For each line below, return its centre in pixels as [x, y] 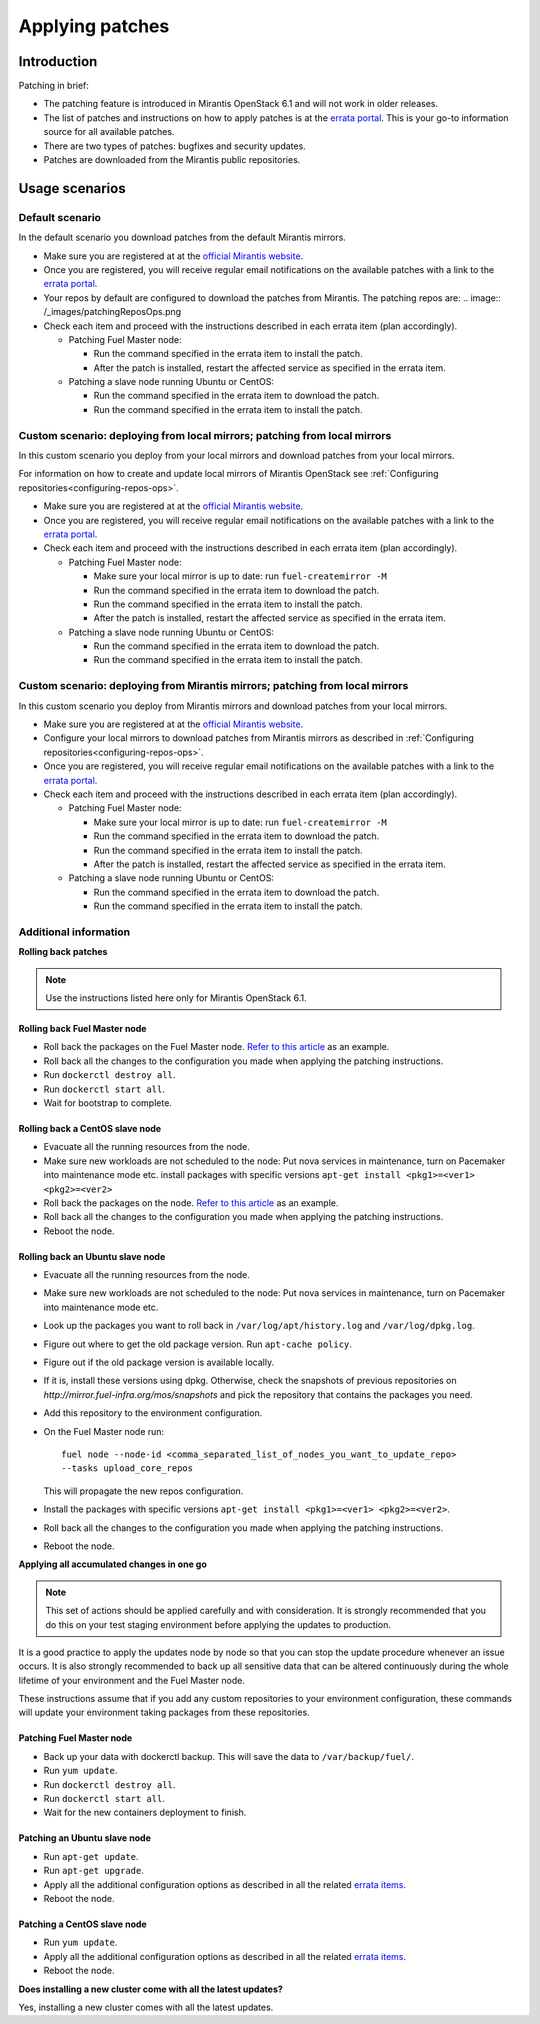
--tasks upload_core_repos [127, 1468]
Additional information [74, 932]
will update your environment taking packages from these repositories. [164, 1712]
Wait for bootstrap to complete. [107, 1102]
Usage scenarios [72, 188]
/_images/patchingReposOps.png [112, 312]
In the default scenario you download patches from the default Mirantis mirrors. [182, 237]
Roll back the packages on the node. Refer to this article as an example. [191, 1202]
